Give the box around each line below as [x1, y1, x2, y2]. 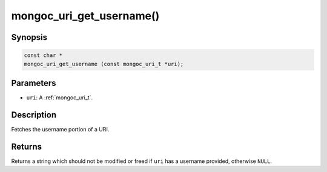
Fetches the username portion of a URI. [11, 125, 110, 133]
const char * [24, 52, 63, 59]
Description [11, 110, 57, 120]
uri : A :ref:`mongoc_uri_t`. [26, 94, 93, 101]
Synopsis [11, 32, 48, 42]
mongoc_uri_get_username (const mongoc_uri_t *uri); [24, 61, 184, 67]
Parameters [11, 78, 56, 88]
